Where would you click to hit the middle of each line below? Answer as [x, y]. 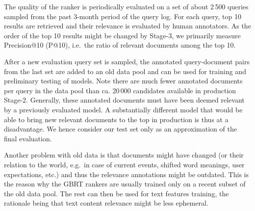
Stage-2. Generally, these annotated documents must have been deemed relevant [124, 100]
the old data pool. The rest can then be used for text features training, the [116, 193]
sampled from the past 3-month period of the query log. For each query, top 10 [123, 16]
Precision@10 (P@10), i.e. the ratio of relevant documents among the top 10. [120, 45]
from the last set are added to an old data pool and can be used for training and [125, 71]
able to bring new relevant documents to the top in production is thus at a [116, 119]
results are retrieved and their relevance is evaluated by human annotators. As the [127, 26]
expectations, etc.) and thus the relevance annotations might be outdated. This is [126, 174]
